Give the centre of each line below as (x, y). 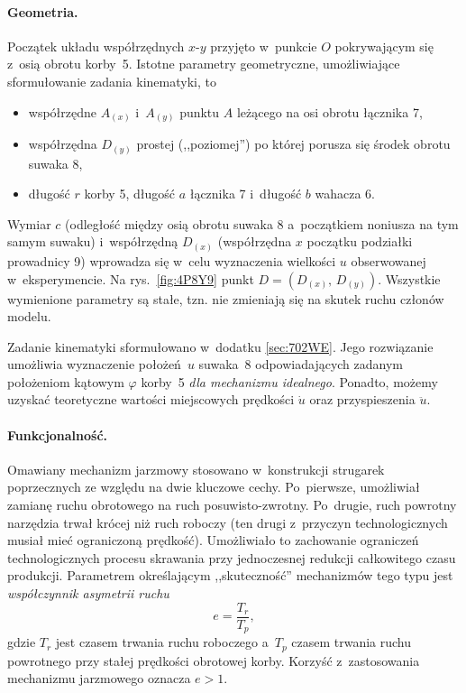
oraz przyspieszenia (362, 399)
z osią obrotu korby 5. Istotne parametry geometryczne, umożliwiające (204, 64)
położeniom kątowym (66, 381)
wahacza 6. (345, 194)
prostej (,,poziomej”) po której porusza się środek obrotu (293, 144)
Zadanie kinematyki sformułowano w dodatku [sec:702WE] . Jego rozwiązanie (220, 346)
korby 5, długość (129, 194)
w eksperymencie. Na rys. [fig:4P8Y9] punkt (131, 278)
